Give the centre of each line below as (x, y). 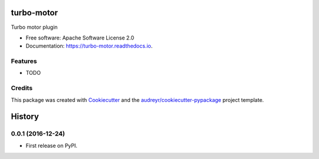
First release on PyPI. (52, 145)
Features (24, 61)
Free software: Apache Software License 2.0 (80, 38)
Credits (22, 88)
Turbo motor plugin (34, 27)
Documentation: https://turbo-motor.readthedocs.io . (89, 46)
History (25, 117)
